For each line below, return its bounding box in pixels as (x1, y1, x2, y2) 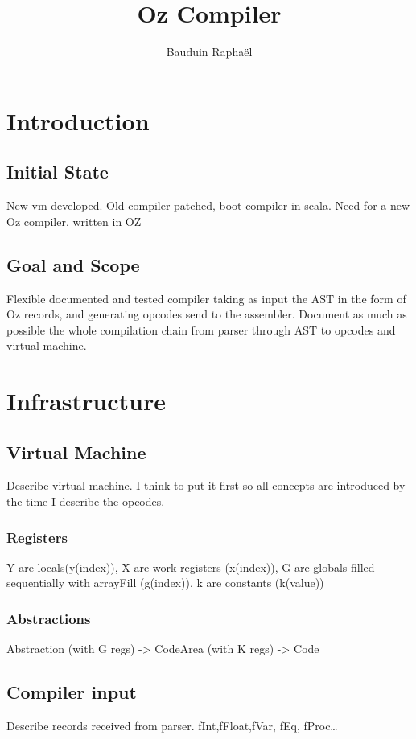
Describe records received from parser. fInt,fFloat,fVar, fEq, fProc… (6, 717, 338, 734)
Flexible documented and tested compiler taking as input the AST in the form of (6, 289, 406, 306)
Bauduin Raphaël (166, 43, 253, 60)
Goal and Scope (6, 252, 140, 277)
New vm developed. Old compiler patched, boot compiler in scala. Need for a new (6, 197, 410, 214)
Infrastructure (6, 384, 166, 417)
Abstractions (6, 608, 91, 628)
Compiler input (6, 679, 137, 704)
